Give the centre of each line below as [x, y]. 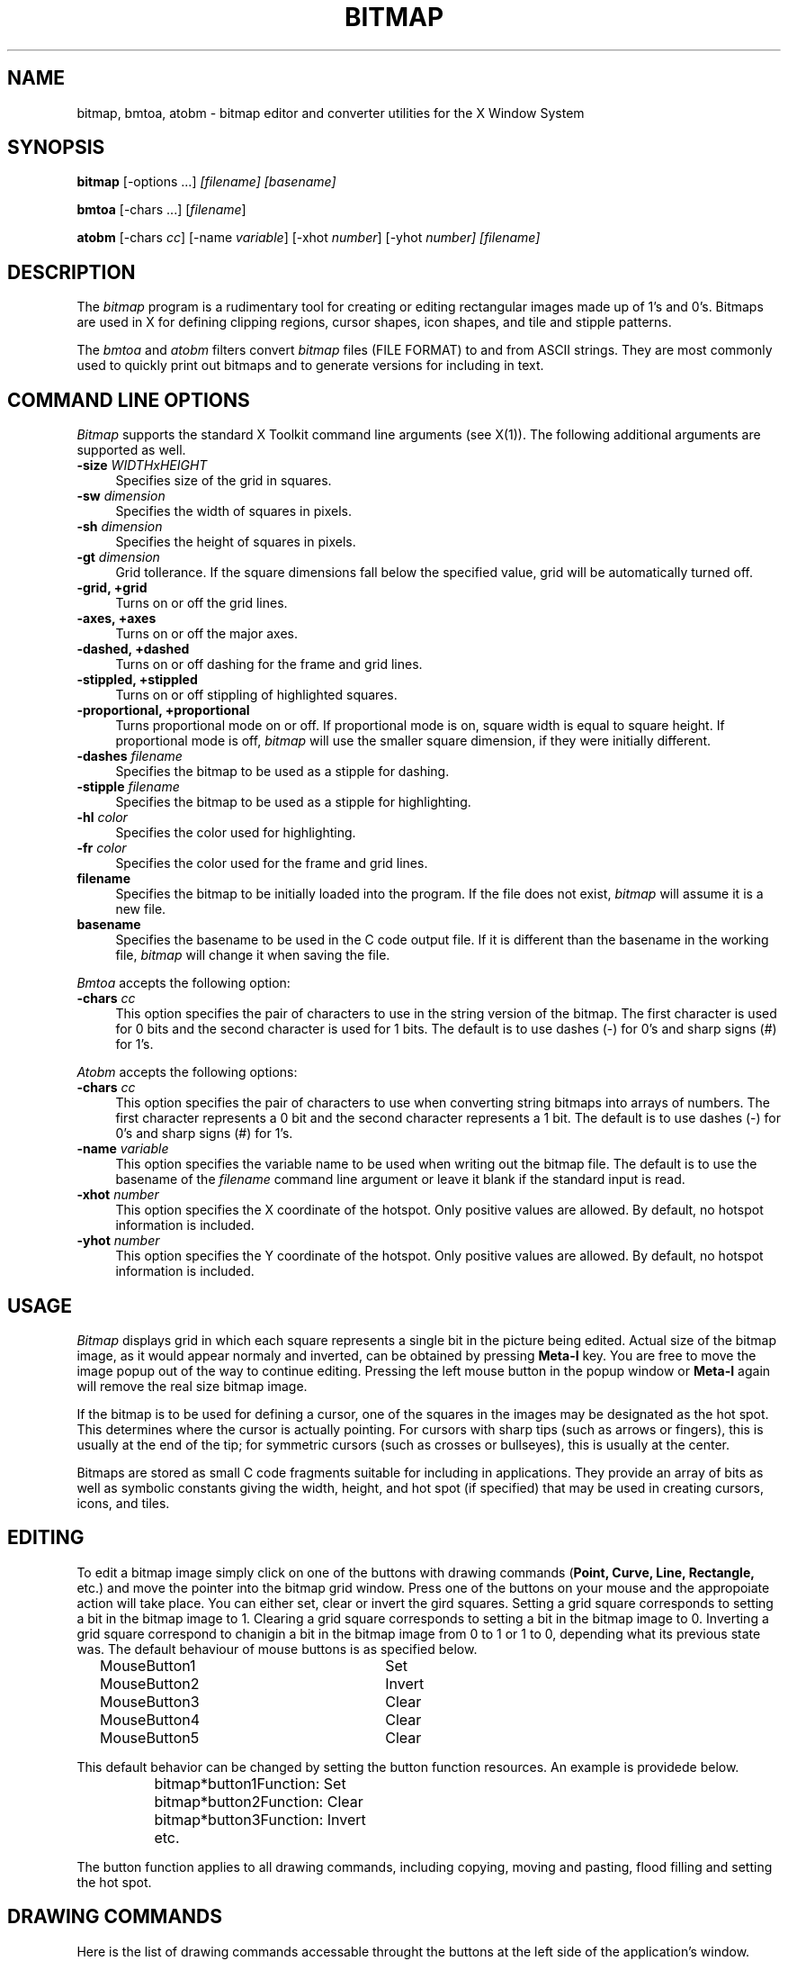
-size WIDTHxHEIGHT [142, 465]
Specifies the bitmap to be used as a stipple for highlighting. [293, 802]
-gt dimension [118, 557]
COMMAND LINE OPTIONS [129, 400]
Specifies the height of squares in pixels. [236, 542]
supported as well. [131, 450]
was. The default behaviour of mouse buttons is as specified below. [277, 1649]
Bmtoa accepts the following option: [184, 983]
